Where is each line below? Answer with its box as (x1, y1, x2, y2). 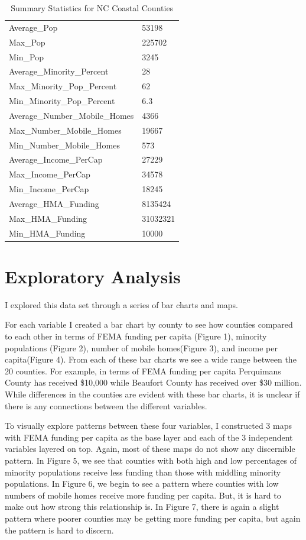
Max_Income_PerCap (9, 168, 90, 180)
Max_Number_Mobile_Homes (9, 124, 122, 136)
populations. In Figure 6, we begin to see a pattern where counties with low (5, 477, 279, 490)
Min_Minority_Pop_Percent (9, 95, 115, 107)
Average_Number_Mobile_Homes (9, 109, 134, 121)
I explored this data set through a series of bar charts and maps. (5, 298, 238, 311)
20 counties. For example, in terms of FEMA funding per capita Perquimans (5, 364, 281, 377)
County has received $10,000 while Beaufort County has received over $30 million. (5, 376, 302, 389)
